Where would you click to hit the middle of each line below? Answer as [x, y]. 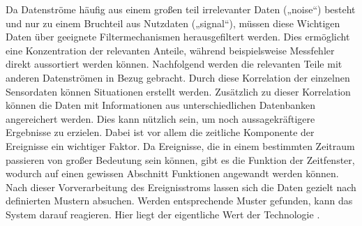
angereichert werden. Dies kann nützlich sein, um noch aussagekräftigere [160, 118]
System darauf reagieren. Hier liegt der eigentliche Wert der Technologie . [163, 214]
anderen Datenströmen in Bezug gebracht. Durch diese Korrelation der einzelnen [178, 77]
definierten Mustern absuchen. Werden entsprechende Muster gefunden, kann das [179, 201]
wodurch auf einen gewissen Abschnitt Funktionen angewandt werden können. [172, 173]
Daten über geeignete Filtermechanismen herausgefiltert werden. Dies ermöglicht [178, 37]
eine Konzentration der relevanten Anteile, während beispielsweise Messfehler [170, 50]
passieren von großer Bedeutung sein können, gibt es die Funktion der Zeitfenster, [180, 159]
